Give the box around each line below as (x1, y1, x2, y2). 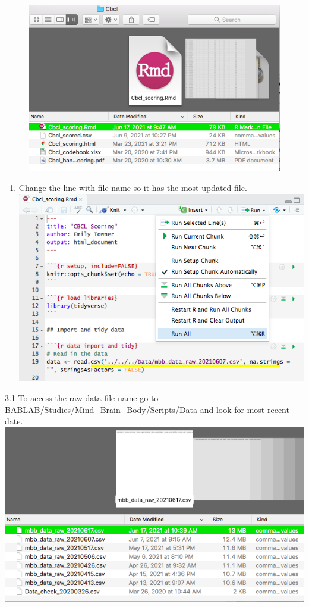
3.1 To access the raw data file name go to (5, 392, 159, 404)
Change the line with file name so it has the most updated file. (18, 182, 247, 194)
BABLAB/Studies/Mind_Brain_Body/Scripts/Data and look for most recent (5, 403, 289, 415)
